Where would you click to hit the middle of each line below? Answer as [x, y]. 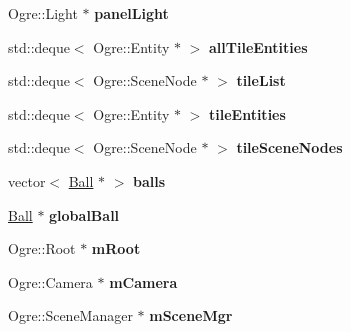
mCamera [143, 281]
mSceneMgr [191, 315]
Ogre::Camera [50, 281]
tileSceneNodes [289, 147]
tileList [261, 80]
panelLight [131, 13]
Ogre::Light [43, 13]
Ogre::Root [42, 248]
